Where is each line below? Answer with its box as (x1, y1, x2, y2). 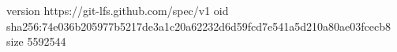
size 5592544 (6, 33, 66, 50)
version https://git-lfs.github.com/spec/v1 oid (6, 2, 229, 18)
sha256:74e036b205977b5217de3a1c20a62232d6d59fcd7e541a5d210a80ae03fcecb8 (6, 17, 391, 34)
